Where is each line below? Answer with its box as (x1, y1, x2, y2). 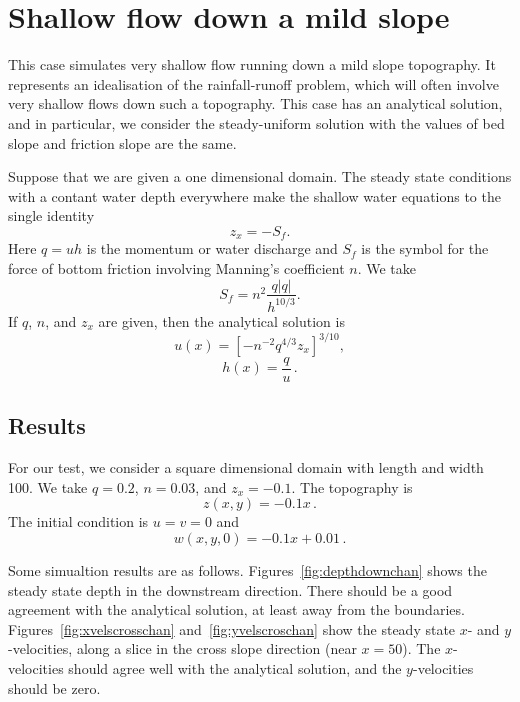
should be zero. (8, 677, 101, 698)
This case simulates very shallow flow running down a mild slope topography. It (8, 54, 496, 75)
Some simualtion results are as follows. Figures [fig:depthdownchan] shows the (8, 560, 487, 581)
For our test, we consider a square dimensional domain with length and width (8, 457, 484, 478)
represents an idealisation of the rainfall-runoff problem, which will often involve (8, 73, 499, 94)
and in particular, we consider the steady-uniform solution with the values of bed (8, 112, 505, 133)
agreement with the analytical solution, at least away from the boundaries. (8, 599, 465, 620)
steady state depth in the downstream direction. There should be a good (8, 579, 453, 600)
